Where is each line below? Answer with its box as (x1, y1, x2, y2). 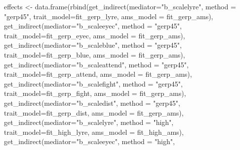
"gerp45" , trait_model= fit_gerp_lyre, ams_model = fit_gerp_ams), (4, 11, 213, 21)
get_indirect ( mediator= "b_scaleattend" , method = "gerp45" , (4, 59, 189, 69)
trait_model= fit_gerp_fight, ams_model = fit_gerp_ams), (4, 88, 186, 98)
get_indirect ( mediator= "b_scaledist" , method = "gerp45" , (4, 97, 180, 108)
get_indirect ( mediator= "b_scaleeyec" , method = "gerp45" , (4, 21, 182, 31)
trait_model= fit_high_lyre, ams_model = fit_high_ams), (4, 126, 184, 137)
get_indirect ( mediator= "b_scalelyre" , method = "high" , (4, 117, 174, 127)
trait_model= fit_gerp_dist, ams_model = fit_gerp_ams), (4, 107, 184, 118)
